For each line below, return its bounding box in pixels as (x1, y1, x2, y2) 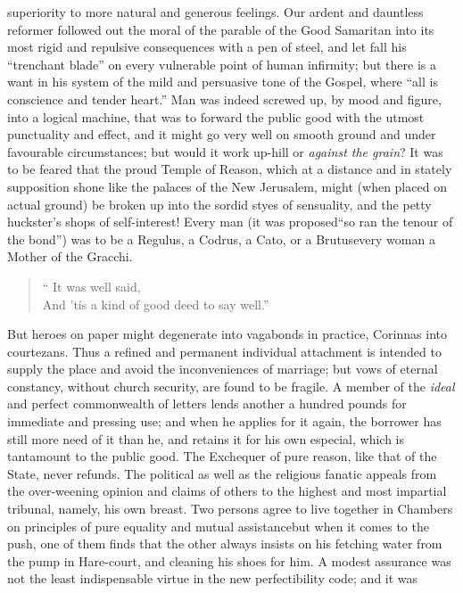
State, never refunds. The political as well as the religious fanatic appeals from (7, 464, 437, 482)
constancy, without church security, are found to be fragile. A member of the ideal (7, 376, 455, 395)
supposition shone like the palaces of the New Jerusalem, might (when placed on (7, 177, 447, 195)
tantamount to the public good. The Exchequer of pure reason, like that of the (7, 447, 437, 465)
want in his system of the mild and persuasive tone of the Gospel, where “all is (7, 72, 438, 91)
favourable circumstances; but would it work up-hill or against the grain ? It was (7, 142, 443, 161)
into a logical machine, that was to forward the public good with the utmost (7, 107, 425, 126)
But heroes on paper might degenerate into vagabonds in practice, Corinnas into (7, 325, 447, 343)
